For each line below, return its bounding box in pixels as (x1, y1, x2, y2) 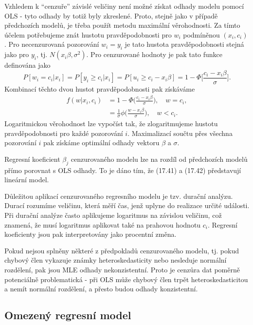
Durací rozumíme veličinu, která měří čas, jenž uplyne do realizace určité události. (4, 200, 250, 210)
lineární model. (4, 174, 49, 185)
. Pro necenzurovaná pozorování (4, 39, 99, 49)
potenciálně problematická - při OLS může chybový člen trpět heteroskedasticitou (4, 274, 248, 284)
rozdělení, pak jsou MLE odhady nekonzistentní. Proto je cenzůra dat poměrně (4, 264, 240, 274)
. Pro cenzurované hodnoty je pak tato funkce (86, 49, 223, 59)
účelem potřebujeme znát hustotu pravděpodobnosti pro (4, 29, 172, 39)
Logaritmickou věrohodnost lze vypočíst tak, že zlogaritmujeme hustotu (4, 118, 218, 129)
